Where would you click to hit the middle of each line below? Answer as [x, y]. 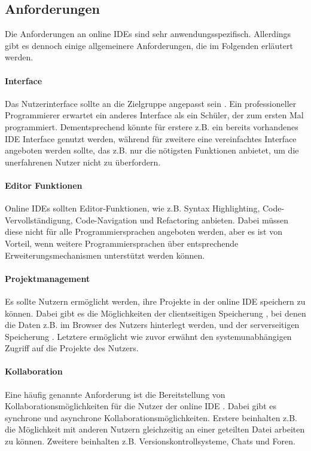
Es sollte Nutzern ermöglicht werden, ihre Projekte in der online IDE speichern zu [155, 301]
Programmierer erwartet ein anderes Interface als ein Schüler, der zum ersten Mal [154, 115]
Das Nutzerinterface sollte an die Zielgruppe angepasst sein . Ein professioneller [151, 103]
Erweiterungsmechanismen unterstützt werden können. [105, 255]
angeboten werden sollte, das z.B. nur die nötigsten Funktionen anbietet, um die [152, 150]
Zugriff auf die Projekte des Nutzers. [72, 348]
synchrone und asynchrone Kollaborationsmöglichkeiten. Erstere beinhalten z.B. [151, 417]
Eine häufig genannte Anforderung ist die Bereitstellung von [115, 394]
